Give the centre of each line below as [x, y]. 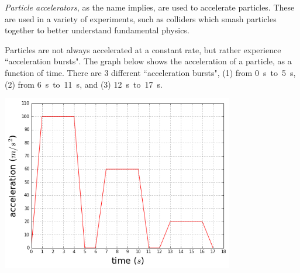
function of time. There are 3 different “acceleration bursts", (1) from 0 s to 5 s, [150, 72]
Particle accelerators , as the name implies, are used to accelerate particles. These [150, 7]
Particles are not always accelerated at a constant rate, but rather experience [143, 49]
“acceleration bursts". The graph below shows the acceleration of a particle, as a [148, 61]
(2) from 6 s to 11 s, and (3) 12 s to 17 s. [84, 84]
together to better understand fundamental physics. [97, 30]
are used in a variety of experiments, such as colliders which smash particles [141, 18]
